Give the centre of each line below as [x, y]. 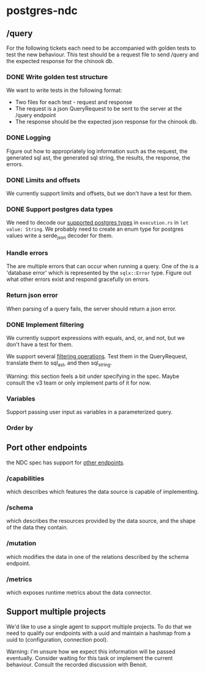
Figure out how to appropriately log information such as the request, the [97, 151]
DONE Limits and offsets [43, 180]
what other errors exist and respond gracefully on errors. [78, 279]
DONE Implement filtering [45, 325]
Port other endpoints [47, 448]
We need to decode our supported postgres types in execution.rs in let [97, 223]
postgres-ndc [42, 11]
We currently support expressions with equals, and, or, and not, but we [96, 337]
